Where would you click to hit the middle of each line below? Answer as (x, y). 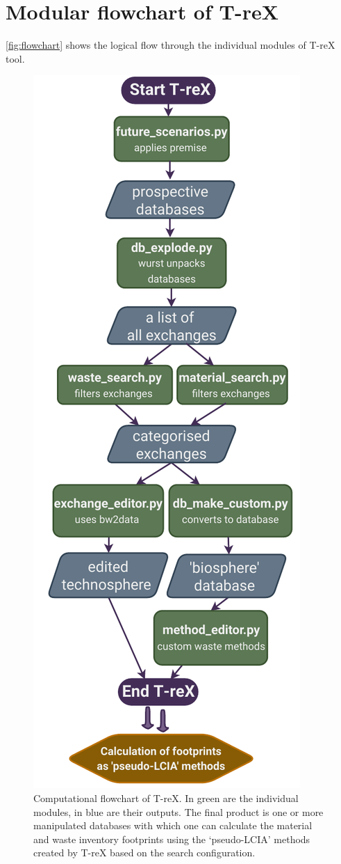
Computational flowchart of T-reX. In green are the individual (166, 798)
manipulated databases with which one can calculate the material (173, 825)
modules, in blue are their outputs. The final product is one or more (178, 811)
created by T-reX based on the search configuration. (144, 853)
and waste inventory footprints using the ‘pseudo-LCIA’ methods (172, 839)
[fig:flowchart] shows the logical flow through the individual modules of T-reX (170, 45)
